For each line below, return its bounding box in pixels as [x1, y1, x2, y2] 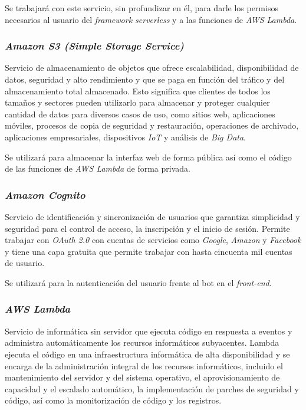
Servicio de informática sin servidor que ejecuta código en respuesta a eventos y [5, 324, 292, 337]
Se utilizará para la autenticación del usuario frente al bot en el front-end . [5, 276, 272, 288]
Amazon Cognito [5, 187, 85, 202]
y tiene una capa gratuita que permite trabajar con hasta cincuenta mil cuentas [5, 245, 292, 257]
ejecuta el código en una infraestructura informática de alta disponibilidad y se [5, 347, 290, 360]
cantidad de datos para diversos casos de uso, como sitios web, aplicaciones [5, 107, 275, 120]
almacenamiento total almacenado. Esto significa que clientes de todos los [5, 84, 271, 97]
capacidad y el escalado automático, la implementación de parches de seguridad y [5, 382, 299, 395]
